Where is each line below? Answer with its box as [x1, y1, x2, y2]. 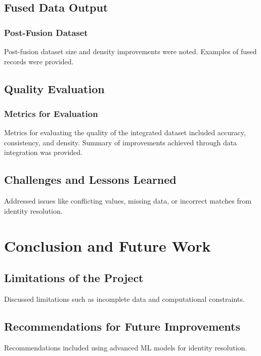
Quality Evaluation [4, 81, 105, 96]
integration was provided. [4, 147, 82, 157]
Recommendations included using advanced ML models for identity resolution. [4, 342, 247, 352]
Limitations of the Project [4, 270, 144, 286]
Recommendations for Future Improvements [4, 318, 240, 334]
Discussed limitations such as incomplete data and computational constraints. [4, 293, 245, 304]
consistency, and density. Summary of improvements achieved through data [4, 137, 237, 147]
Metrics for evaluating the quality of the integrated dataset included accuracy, [4, 127, 246, 138]
